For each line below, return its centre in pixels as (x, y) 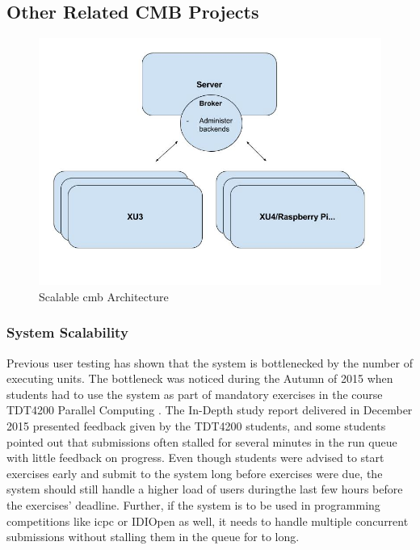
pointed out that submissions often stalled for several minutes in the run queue (202, 441)
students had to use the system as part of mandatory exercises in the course (195, 394)
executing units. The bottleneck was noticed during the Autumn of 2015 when (200, 378)
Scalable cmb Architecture (104, 296)
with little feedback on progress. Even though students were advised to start (195, 458)
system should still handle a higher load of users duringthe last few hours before (205, 489)
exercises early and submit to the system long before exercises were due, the (195, 473)
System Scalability (67, 332)
